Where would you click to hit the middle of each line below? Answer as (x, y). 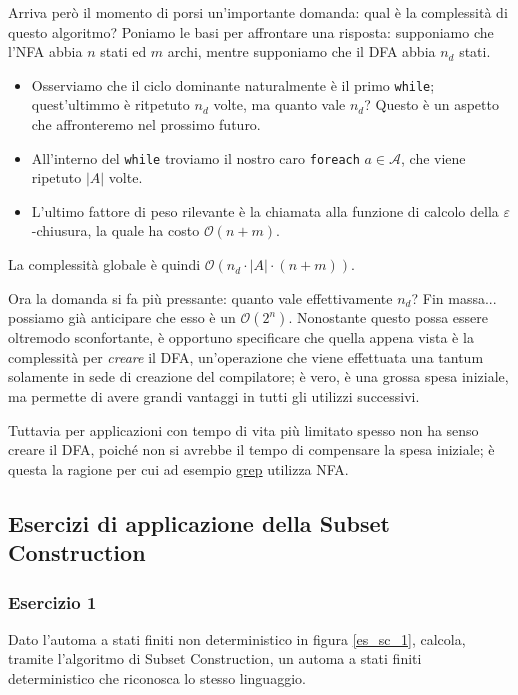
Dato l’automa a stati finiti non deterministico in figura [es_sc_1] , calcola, (237, 638)
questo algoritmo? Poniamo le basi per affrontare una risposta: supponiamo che (251, 31)
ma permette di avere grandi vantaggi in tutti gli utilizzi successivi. (214, 396)
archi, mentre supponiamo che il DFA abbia (301, 51)
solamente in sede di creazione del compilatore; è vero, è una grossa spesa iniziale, (258, 376)
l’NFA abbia (45, 51)
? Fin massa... (454, 297)
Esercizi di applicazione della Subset (199, 522)
